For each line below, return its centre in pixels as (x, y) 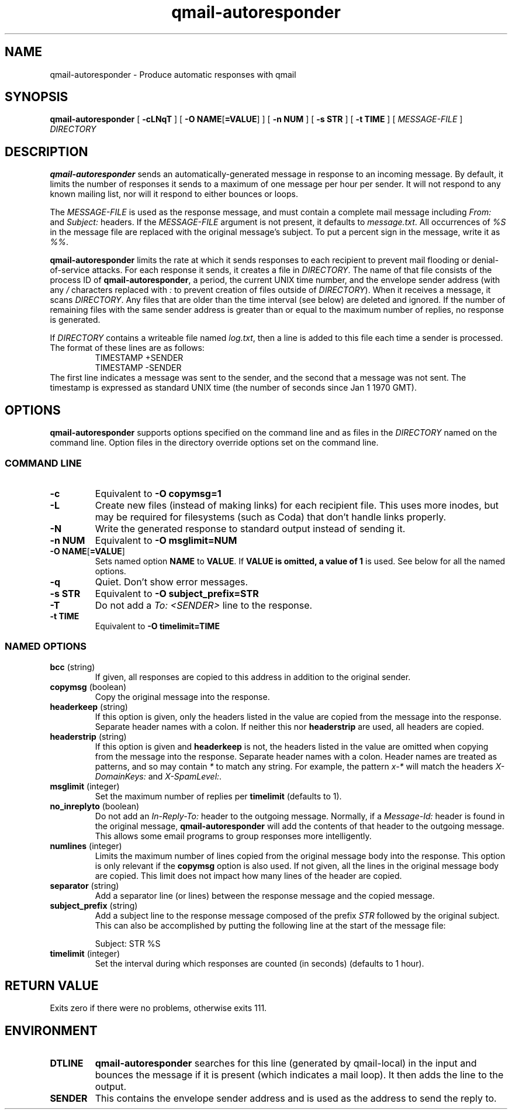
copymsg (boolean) (88, 687)
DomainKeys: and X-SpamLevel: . (158, 776)
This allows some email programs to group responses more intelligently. (233, 836)
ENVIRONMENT (51, 1030)
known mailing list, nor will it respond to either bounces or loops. (174, 194)
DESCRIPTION (46, 151)
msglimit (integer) (85, 786)
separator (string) (84, 885)
